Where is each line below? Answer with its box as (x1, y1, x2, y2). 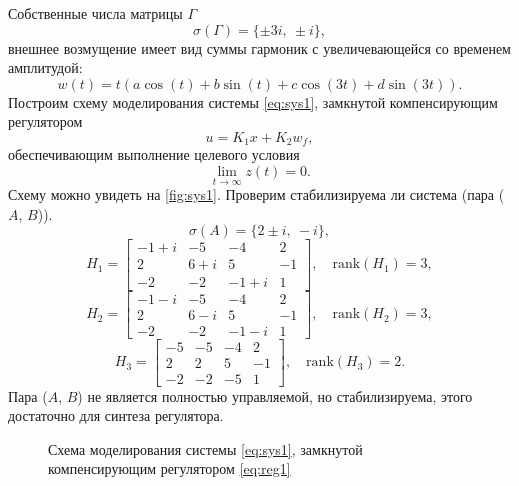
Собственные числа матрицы (8, 3, 183, 23)
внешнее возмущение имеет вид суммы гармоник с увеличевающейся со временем (8, 37, 511, 58)
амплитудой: (8, 57, 83, 78)
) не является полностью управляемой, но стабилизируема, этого (77, 385, 473, 406)
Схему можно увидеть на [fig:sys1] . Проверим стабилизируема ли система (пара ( (8, 184, 505, 205)
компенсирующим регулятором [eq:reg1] (48, 458, 291, 479)
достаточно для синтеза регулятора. (8, 405, 224, 426)
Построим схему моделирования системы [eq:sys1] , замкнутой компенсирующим (8, 91, 498, 112)
